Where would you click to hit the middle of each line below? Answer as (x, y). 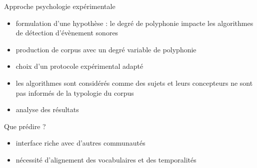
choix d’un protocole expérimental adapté (79, 66)
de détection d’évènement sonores (67, 33)
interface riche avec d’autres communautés (80, 143)
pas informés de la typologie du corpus (75, 92)
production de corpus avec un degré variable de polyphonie (106, 49)
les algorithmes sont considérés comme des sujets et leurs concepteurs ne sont (134, 83)
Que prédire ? (25, 126)
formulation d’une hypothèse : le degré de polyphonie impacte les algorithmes (134, 23)
